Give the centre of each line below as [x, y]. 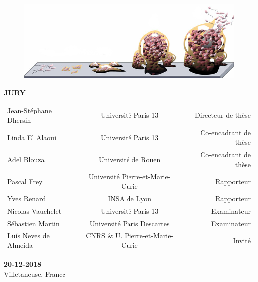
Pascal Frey [25, 181]
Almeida [20, 245]
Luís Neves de [29, 235]
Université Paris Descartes [129, 223]
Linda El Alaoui [32, 137]
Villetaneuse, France [35, 273]
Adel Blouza [26, 159]
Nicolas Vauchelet [34, 211]
